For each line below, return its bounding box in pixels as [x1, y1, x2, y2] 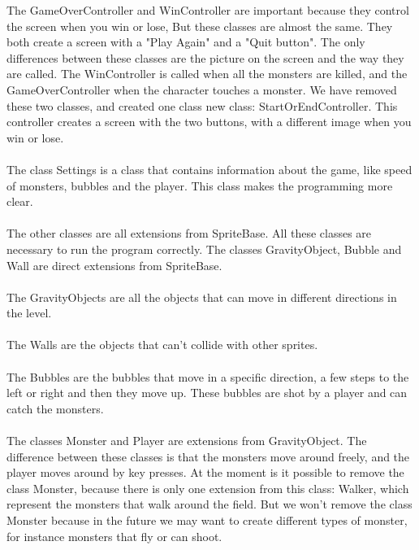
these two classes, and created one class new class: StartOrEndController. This [6, 97, 398, 114]
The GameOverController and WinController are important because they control [6, 2, 409, 18]
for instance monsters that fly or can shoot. [6, 527, 222, 544]
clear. [6, 193, 33, 210]
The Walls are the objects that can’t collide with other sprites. [6, 336, 318, 353]
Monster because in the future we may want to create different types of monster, [6, 512, 408, 528]
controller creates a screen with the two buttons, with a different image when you [6, 113, 412, 130]
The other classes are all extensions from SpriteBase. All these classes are [6, 225, 372, 242]
